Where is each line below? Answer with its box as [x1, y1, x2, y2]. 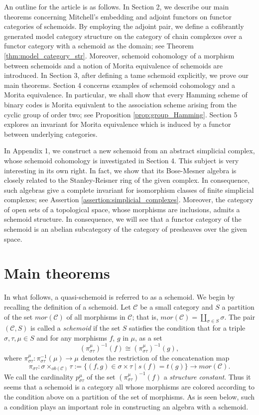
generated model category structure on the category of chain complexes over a [4, 30, 243, 41]
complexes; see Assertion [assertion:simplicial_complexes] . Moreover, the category [4, 194, 254, 205]
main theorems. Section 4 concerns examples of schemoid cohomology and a [4, 79, 235, 90]
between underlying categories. [4, 128, 98, 139]
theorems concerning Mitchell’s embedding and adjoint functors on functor [4, 11, 232, 21]
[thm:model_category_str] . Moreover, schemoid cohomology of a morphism [4, 50, 235, 60]
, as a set [135, 332, 162, 343]
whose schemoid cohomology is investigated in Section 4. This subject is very [4, 155, 239, 165]
